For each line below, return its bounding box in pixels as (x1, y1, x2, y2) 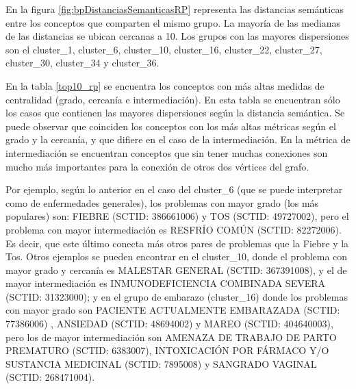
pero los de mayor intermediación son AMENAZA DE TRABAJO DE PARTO (5, 329, 337, 344)
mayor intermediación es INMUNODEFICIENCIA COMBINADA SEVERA (5, 276, 326, 290)
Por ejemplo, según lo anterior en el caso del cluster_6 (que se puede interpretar (5, 182, 343, 197)
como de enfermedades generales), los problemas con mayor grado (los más (5, 195, 319, 210)
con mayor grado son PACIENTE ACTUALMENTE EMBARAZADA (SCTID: (5, 303, 340, 317)
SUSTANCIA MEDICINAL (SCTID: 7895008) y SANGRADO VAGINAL (5, 356, 317, 371)
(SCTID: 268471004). (5, 370, 95, 384)
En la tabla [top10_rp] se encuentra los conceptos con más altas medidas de (5, 78, 325, 92)
